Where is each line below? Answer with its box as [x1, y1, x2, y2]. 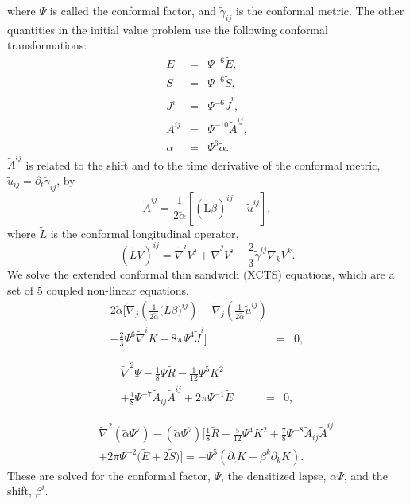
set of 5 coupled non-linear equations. [7, 281, 189, 298]
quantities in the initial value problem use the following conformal [7, 21, 328, 37]
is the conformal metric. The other [235, 2, 404, 18]
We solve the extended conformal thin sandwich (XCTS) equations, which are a [7, 265, 395, 282]
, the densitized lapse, [221, 467, 327, 483]
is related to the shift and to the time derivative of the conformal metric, [25, 156, 381, 173]
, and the [343, 467, 388, 483]
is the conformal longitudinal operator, [50, 225, 239, 241]
